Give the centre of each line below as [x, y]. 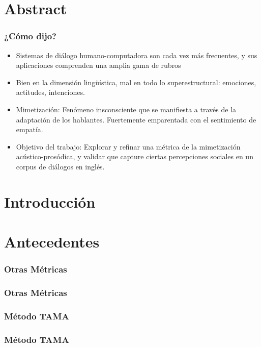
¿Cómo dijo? [30, 36]
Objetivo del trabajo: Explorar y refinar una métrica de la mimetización [128, 146]
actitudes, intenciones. [50, 92]
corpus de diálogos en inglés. [60, 166]
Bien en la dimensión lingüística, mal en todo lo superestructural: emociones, [136, 82]
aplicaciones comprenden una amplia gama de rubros [98, 65]
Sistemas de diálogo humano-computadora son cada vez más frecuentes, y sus [137, 55]
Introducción [50, 201]
